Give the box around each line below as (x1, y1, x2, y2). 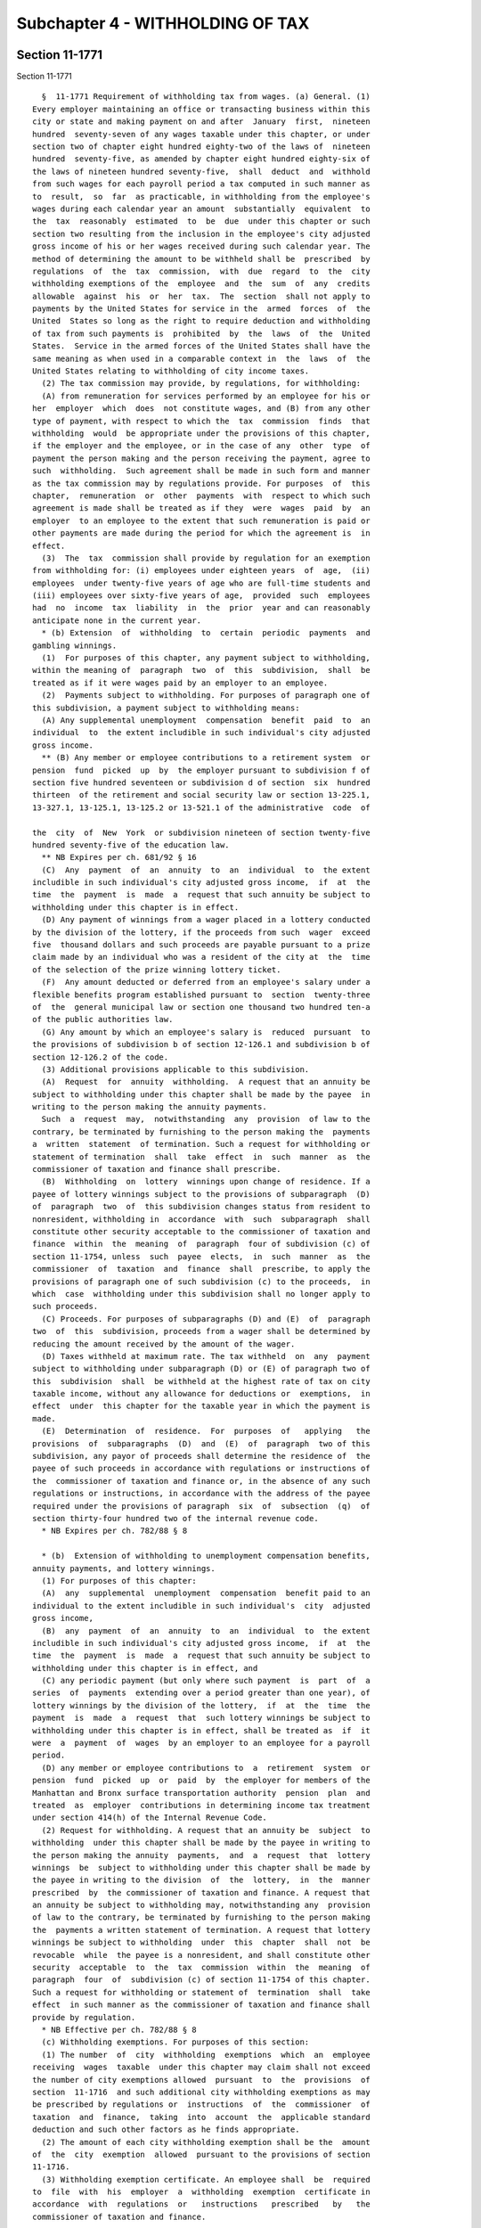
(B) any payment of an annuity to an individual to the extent (41, 1626, 371, 1635)
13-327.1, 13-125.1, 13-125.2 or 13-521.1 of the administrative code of (32, 802, 371, 813)
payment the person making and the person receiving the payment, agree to (32, 453, 371, 463)
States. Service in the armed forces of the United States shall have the (32, 341, 371, 351)
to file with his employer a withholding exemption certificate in (32, 2187, 371, 2197)
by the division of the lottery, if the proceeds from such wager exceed (32, 927, 371, 938)
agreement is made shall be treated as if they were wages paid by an (32, 504, 371, 513)
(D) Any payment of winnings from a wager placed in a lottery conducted (41, 914, 371, 925)
